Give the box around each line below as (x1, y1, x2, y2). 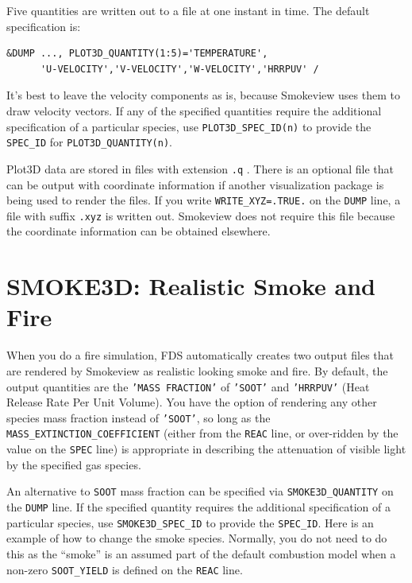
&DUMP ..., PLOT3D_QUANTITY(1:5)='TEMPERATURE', (6, 48, 268, 60)
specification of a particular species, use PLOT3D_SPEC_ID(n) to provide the (6, 118, 372, 134)
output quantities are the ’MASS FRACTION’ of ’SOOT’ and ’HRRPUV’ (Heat (6, 378, 370, 394)
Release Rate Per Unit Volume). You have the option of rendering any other (6, 394, 377, 410)
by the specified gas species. (6, 456, 141, 472)
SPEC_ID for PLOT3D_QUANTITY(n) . (6, 134, 172, 150)
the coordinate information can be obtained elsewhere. (6, 223, 271, 239)
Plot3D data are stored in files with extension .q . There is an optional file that (6, 160, 395, 177)
